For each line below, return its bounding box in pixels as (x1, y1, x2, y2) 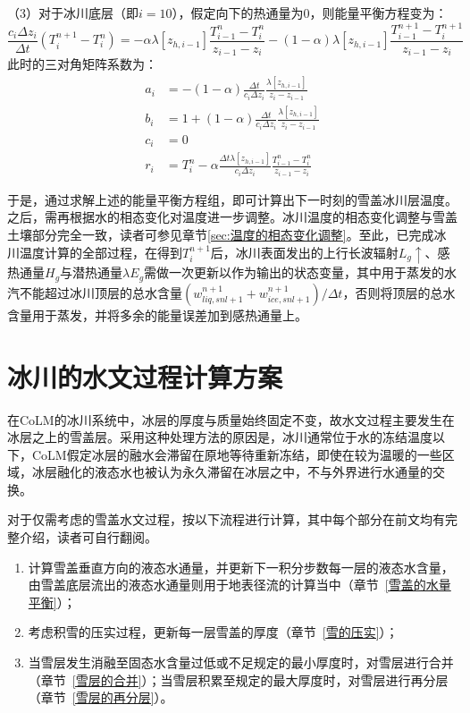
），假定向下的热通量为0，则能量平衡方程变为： (172, 4, 448, 21)
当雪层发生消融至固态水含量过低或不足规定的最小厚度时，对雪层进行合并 (28, 653, 454, 672)
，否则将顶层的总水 (342, 283, 456, 301)
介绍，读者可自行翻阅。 (19, 528, 157, 547)
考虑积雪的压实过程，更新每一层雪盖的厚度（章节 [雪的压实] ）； (28, 623, 399, 641)
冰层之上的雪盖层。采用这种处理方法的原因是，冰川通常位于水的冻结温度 (7, 428, 432, 446)
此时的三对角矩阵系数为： (7, 55, 157, 73)
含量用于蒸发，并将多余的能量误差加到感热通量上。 (7, 305, 307, 324)
